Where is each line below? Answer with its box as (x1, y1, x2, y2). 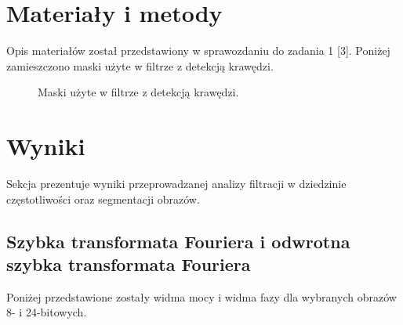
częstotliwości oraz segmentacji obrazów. (6, 190, 200, 207)
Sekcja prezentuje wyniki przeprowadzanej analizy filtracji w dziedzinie (6, 175, 347, 192)
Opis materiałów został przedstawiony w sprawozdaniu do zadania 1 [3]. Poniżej (6, 42, 390, 59)
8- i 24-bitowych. (6, 304, 87, 320)
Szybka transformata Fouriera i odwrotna (6, 229, 350, 253)
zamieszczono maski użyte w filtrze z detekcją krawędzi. (6, 57, 274, 74)
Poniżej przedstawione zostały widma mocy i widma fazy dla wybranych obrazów (6, 288, 397, 305)
